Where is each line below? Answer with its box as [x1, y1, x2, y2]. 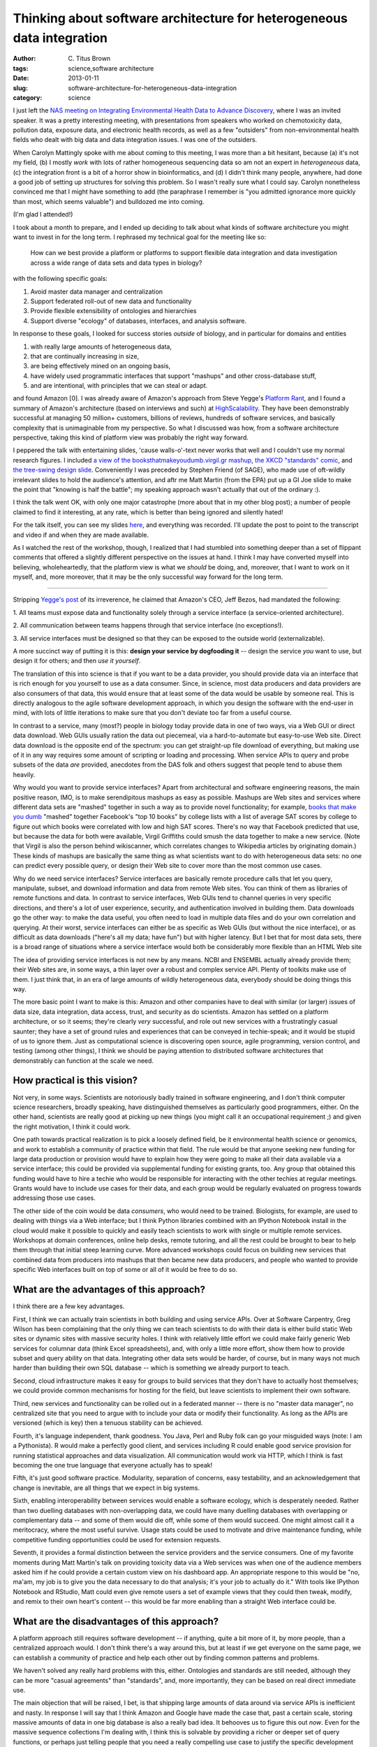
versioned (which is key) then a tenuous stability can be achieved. [13, 1419, 203, 1427]
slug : [13, 84, 28, 92]
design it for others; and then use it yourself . [13, 657, 141, 665]
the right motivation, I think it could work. [13, 1122, 131, 1131]
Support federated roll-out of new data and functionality [30, 297, 192, 305]
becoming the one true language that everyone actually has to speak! [13, 1460, 213, 1469]
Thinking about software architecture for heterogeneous [13, 10, 348, 26]
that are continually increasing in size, [30, 351, 140, 360]
